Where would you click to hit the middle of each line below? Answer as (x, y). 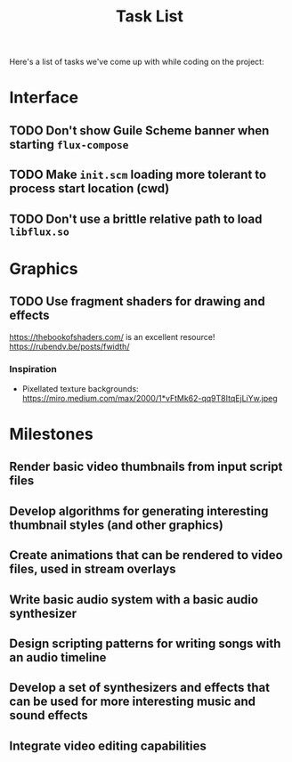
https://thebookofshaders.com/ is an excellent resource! (112, 336)
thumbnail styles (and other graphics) (117, 525)
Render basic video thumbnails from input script (146, 467)
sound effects (49, 715)
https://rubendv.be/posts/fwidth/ (69, 346)
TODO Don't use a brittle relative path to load (136, 219)
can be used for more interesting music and (133, 702)
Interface (44, 97)
